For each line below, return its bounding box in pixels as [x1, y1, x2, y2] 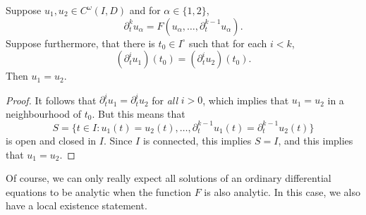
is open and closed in [6, 133, 97, 147]
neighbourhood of [6, 106, 82, 121]
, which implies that [202, 92, 289, 107]
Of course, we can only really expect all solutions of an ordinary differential [6, 171, 331, 185]
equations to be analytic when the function [6, 184, 191, 199]
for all [152, 92, 178, 107]
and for [129, 3, 161, 17]
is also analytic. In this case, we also [204, 184, 360, 199]
